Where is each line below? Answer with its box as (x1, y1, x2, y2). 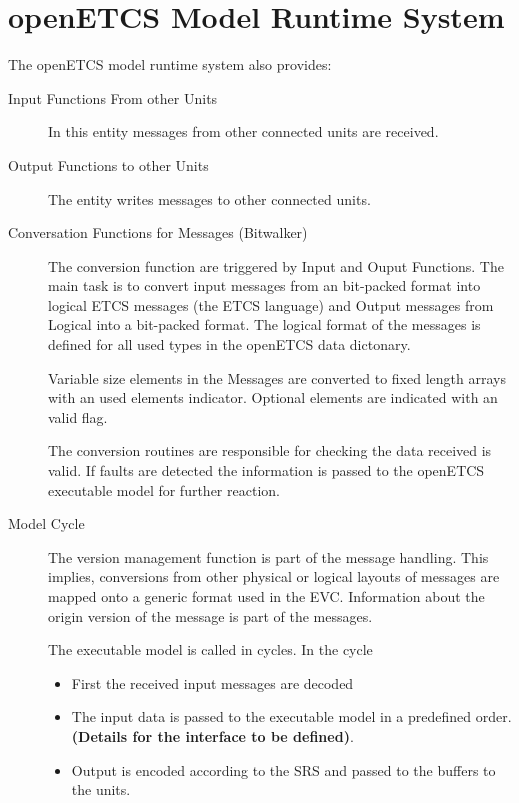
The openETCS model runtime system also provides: (8, 54, 332, 75)
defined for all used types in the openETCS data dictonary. (48, 334, 411, 355)
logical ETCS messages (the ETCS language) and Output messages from (48, 294, 494, 315)
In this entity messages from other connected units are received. (48, 121, 439, 142)
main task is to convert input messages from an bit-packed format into (48, 275, 481, 296)
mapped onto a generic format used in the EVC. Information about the (48, 586, 485, 606)
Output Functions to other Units (8, 154, 209, 175)
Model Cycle (8, 513, 85, 534)
